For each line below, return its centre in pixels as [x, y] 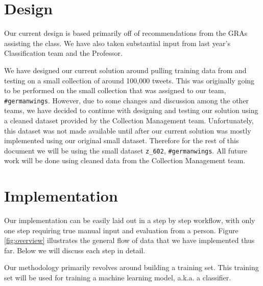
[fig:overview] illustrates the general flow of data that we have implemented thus [129, 240]
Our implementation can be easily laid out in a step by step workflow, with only [130, 220]
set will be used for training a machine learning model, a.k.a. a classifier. [118, 278]
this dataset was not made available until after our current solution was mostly [128, 130]
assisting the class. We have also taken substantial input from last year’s [117, 43]
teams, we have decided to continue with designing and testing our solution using [131, 110]
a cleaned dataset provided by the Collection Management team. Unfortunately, [129, 120]
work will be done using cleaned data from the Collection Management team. [125, 160]
